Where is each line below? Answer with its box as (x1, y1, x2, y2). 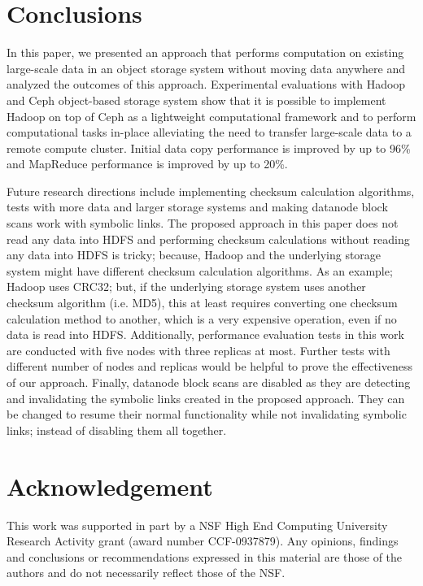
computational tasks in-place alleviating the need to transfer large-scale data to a (7, 124, 412, 141)
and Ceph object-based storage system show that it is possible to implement (7, 91, 386, 108)
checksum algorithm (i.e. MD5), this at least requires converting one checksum (7, 294, 398, 311)
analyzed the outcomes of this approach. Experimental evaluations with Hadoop (7, 76, 406, 93)
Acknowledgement (7, 469, 213, 502)
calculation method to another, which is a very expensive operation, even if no (7, 310, 397, 327)
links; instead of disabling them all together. (7, 421, 227, 438)
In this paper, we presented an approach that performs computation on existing (7, 44, 404, 61)
